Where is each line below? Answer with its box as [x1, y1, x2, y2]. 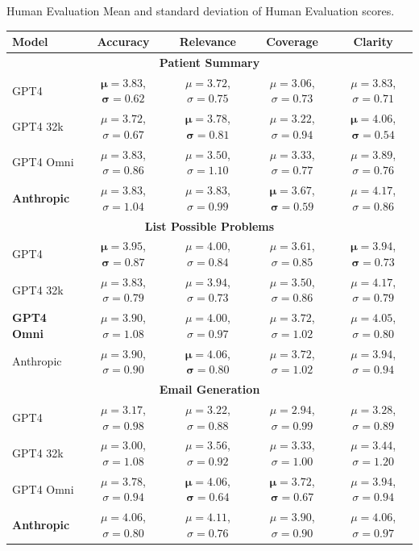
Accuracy [97, 33, 150, 50]
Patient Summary [159, 53, 260, 70]
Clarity [353, 33, 393, 50]
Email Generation [159, 381, 260, 398]
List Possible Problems [144, 217, 275, 234]
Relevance [179, 33, 236, 50]
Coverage [266, 33, 318, 50]
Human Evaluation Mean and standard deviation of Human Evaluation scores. [6, 2, 395, 19]
